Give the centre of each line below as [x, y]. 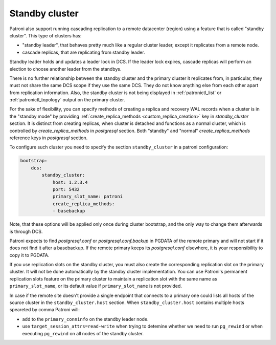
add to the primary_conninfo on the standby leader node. [85, 319]
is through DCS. [26, 231]
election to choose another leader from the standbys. [65, 69]
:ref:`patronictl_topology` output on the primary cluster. [67, 100]
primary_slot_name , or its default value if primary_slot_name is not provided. [96, 286]
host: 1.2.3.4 [70, 182]
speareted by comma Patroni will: [45, 310]
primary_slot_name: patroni [87, 197]
